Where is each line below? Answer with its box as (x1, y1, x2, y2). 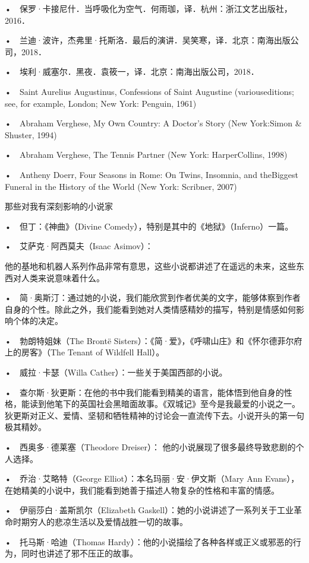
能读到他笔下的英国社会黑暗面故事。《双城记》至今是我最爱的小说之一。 (21, 397, 300, 410)
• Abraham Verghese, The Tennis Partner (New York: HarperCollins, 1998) (5, 148, 288, 161)
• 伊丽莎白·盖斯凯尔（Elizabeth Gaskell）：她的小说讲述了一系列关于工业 (5, 504, 294, 516)
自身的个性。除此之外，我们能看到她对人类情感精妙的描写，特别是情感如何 (5, 303, 296, 315)
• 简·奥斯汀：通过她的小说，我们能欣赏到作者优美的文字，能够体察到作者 (5, 291, 301, 304)
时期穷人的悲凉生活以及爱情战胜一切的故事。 (12, 516, 188, 527)
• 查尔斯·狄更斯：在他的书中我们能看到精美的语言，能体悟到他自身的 (5, 386, 284, 398)
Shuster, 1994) (5, 128, 57, 141)
